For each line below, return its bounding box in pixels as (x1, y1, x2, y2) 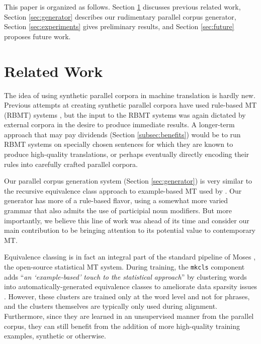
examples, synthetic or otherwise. (4, 330, 106, 341)
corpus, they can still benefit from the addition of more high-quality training (4, 320, 240, 331)
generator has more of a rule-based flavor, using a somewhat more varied (4, 195, 228, 206)
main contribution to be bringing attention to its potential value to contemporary (4, 225, 256, 235)
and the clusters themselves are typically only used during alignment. (4, 301, 218, 311)
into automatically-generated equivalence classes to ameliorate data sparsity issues (4, 281, 257, 292)
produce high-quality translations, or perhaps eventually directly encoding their (4, 149, 249, 159)
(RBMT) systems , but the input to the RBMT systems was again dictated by (4, 109, 246, 120)
